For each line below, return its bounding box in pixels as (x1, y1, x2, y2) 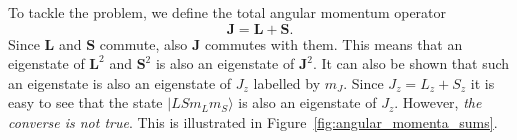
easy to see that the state (8, 92, 163, 113)
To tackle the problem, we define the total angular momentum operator (8, 2, 447, 22)
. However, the (394, 92, 482, 113)
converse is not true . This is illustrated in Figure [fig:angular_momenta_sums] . (8, 111, 498, 132)
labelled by (253, 72, 321, 93)
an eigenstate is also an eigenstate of (8, 72, 232, 93)
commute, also (99, 33, 188, 54)
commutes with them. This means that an (205, 33, 463, 54)
